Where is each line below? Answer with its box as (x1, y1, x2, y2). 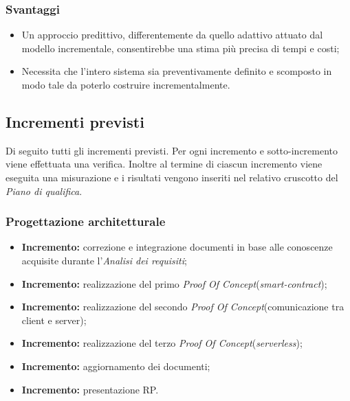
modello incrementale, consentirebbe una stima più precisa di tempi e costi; (21, 41, 340, 55)
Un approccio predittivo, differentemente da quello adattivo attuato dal (21, 27, 323, 42)
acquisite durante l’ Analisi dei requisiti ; (21, 253, 187, 267)
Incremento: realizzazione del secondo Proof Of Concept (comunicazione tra (21, 299, 344, 314)
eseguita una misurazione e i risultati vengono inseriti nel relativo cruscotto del (6, 170, 338, 184)
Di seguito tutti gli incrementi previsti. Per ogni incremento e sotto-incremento (6, 143, 338, 157)
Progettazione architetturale (6, 213, 166, 230)
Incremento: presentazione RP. (21, 382, 159, 396)
